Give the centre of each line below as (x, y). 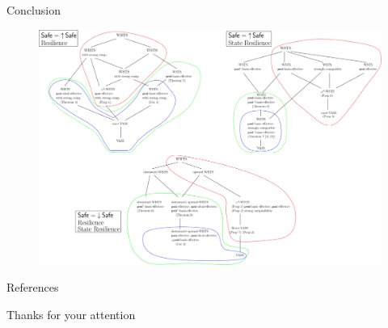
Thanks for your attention (71, 314)
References (33, 287)
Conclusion (34, 10)
